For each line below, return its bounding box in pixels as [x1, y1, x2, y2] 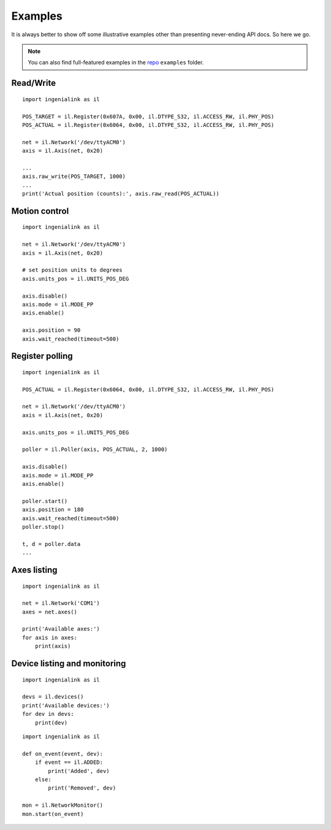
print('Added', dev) [48, 767, 110, 774]
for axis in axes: [22, 634, 78, 641]
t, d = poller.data [22, 540, 81, 547]
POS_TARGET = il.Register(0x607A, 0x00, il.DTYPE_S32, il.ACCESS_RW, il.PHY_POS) [22, 113, 275, 120]
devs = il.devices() [22, 693, 84, 701]
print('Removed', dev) [48, 785, 116, 791]
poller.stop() [22, 523, 64, 530]
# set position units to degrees [22, 267, 123, 274]
